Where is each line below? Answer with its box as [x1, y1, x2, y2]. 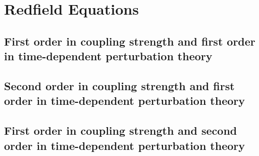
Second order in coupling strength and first [4, 77, 235, 93]
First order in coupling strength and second [4, 123, 237, 138]
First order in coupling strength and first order [4, 33, 255, 49]
